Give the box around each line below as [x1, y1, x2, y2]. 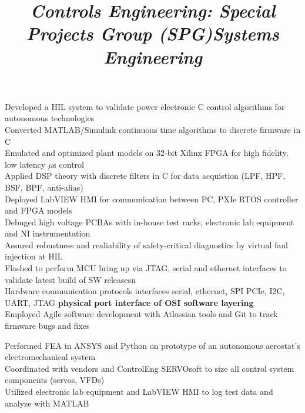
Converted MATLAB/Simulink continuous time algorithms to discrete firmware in [5, 123, 301, 135]
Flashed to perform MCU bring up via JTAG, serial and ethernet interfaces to [5, 262, 287, 274]
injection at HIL [5, 250, 63, 262]
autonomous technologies [5, 112, 95, 124]
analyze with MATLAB [5, 397, 89, 409]
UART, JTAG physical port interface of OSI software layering [5, 296, 254, 308]
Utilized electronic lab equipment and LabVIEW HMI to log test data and [5, 385, 273, 397]
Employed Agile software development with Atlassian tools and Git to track [5, 308, 278, 320]
